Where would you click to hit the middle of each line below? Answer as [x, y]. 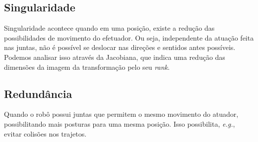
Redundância [38, 93]
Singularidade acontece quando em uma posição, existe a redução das [109, 28]
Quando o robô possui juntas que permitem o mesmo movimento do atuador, [121, 114]
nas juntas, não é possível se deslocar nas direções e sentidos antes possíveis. [120, 47]
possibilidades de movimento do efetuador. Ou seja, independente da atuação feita [129, 37]
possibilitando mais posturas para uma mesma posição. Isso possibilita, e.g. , [120, 123]
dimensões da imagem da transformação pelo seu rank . [87, 67]
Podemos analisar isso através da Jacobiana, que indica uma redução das [115, 57]
